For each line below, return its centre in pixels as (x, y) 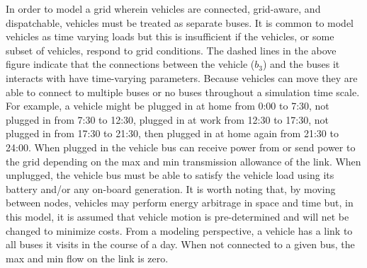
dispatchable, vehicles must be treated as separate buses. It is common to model (180, 22)
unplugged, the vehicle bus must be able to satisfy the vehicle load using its (170, 175)
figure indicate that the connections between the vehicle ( (130, 64)
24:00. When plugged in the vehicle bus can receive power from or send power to (181, 147)
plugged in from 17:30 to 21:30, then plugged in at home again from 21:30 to (172, 133)
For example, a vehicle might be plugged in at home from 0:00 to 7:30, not (168, 106)
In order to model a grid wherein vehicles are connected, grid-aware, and (163, 8)
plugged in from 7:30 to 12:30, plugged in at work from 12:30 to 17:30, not (167, 119)
